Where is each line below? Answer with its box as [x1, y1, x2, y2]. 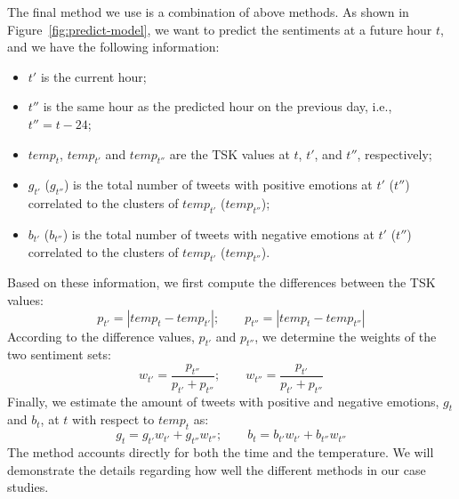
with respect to [71, 410, 155, 429]
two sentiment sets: [7, 345, 111, 364]
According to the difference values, [7, 326, 195, 345]
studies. [7, 478, 49, 496]
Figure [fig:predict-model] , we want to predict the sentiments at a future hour [7, 20, 432, 38]
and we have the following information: [7, 37, 220, 56]
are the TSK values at [169, 144, 290, 163]
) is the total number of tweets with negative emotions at [62, 224, 374, 243]
